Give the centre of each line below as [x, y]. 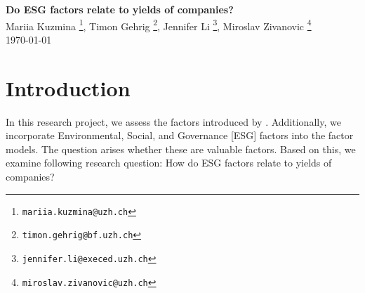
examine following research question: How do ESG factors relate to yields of [169, 163]
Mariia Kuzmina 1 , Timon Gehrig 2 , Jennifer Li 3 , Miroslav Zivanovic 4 [159, 25]
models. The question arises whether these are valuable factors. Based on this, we [181, 149]
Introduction [68, 87]
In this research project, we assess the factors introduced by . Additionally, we [173, 121]
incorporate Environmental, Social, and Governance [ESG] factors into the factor [180, 135]
